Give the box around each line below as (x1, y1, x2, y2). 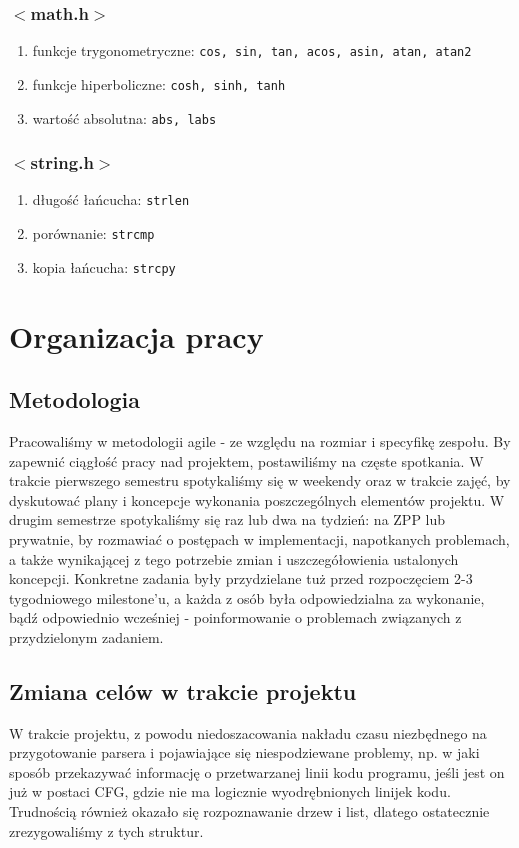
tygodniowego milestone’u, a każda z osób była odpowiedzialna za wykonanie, (9, 587, 485, 608)
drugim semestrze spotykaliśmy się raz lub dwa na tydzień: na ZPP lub (9, 509, 446, 530)
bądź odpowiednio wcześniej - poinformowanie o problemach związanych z (9, 607, 462, 628)
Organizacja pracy (9, 315, 264, 356)
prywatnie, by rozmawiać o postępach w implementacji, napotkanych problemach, (9, 528, 510, 549)
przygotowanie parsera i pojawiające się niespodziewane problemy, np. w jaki (9, 742, 480, 763)
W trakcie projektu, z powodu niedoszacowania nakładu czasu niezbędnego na (9, 722, 487, 743)
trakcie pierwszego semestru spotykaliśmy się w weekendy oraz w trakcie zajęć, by (9, 470, 511, 491)
